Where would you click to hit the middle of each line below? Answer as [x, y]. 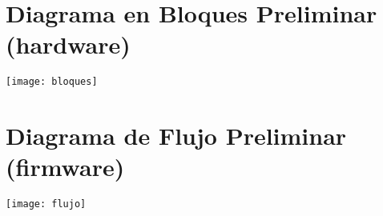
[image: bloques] [52, 82]
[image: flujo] [46, 204]
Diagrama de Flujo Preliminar [176, 136]
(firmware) [65, 167]
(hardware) [68, 44]
